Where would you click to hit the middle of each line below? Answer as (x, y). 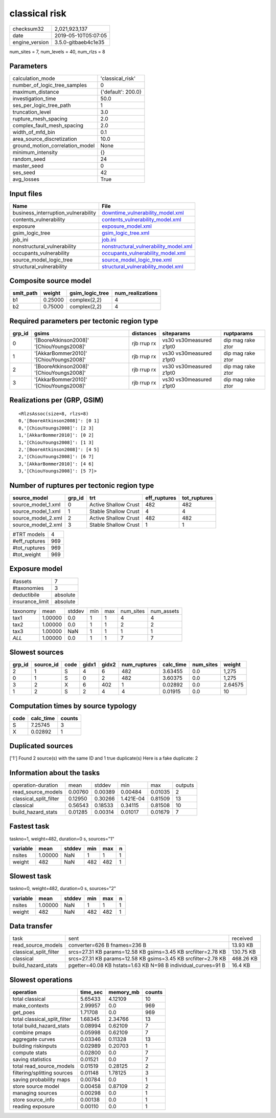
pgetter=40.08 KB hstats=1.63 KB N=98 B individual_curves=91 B (147, 965)
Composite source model (50, 281)
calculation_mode (34, 78)
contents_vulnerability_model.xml (141, 219)
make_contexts (31, 1005)
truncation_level (32, 112)
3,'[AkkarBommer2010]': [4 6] (56, 464)
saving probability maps (41, 1079)
